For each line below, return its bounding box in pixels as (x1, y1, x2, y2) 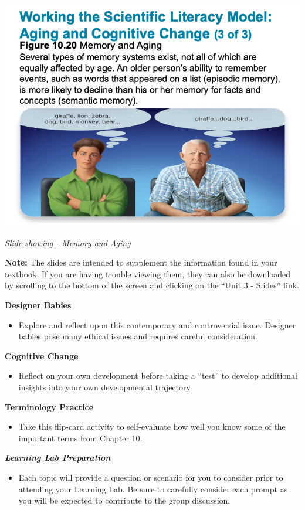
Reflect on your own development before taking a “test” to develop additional (18, 369, 297, 382)
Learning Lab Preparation (5, 451, 111, 464)
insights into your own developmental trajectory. (18, 380, 192, 393)
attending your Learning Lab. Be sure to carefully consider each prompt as (18, 482, 288, 495)
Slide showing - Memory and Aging (5, 236, 131, 249)
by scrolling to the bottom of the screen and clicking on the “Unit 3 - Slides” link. (5, 279, 299, 291)
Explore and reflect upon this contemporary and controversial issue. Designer (18, 318, 296, 331)
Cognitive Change (5, 349, 79, 362)
